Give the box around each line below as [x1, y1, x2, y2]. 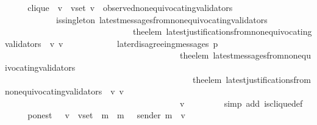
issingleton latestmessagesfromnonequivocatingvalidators [55, 13, 268, 26]
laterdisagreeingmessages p [117, 37, 218, 49]
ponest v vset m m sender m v [27, 109, 185, 121]
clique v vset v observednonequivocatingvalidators [27, 1, 233, 13]
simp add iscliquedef [224, 96, 303, 109]
